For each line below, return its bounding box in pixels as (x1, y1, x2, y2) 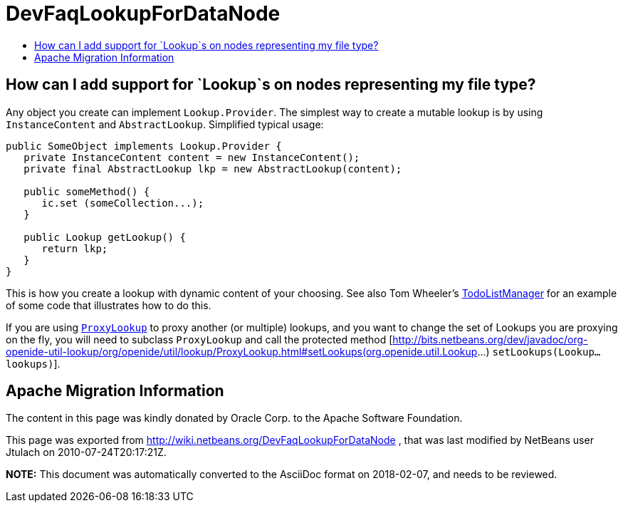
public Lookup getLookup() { (23, 231, 186, 243)
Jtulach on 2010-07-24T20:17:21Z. (6, 446, 167, 459)
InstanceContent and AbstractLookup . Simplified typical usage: (6, 118, 324, 130)
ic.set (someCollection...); (41, 197, 204, 209)
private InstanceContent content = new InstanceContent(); (23, 151, 360, 163)
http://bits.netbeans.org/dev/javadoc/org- (392, 333, 588, 346)
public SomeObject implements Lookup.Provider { (6, 140, 282, 152)
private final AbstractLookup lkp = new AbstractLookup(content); (23, 162, 402, 175)
